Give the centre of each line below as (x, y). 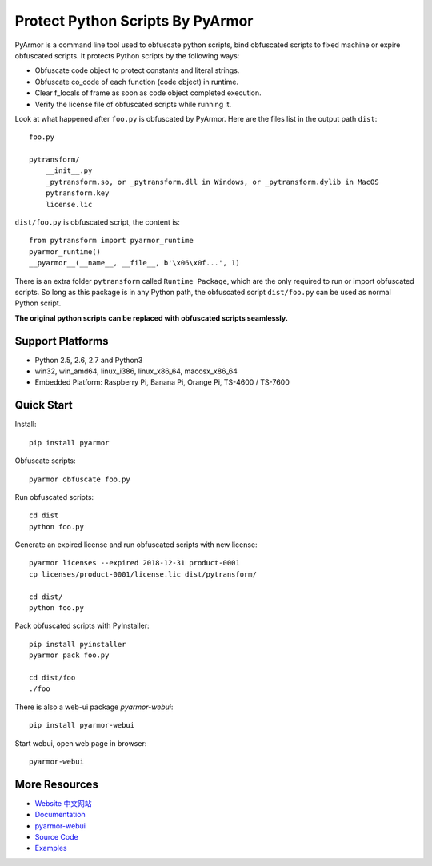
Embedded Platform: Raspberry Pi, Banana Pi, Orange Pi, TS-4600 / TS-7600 (162, 382)
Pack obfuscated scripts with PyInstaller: (82, 626)
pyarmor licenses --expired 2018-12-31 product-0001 (134, 563)
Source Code (57, 837)
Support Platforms (62, 341)
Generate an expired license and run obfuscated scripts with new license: (136, 545)
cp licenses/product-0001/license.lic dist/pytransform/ (143, 574)
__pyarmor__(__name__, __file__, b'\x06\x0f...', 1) (134, 263)
